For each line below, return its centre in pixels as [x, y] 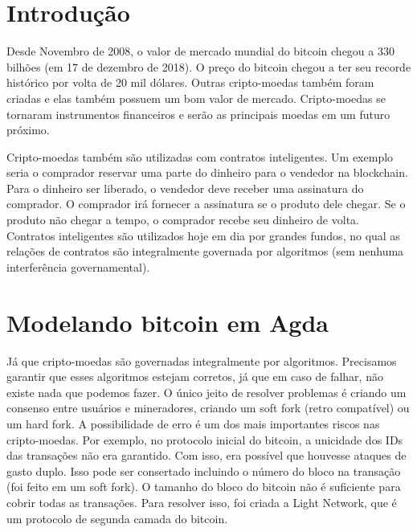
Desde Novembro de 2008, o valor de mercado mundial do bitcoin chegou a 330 [200, 51]
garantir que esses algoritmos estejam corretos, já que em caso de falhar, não [195, 376]
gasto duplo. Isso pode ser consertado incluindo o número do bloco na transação [204, 471]
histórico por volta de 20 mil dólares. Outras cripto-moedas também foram [190, 82]
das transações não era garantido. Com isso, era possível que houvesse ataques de [206, 455]
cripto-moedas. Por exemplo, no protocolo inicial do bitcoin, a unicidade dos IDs [205, 439]
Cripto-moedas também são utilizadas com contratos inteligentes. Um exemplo [200, 156]
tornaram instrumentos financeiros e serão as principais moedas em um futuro [198, 114]
